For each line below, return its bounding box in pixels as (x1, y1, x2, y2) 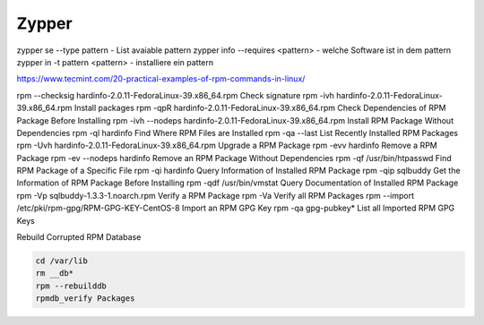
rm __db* (35, 269, 74, 278)
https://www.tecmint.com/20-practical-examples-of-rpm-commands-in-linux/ (16, 73, 306, 84)
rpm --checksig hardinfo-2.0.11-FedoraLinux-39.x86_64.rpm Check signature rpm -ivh (16, 90, 335, 100)
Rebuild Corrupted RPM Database (16, 232, 142, 243)
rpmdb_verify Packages (35, 294, 135, 304)
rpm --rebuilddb (35, 280, 108, 291)
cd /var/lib (35, 256, 89, 266)
